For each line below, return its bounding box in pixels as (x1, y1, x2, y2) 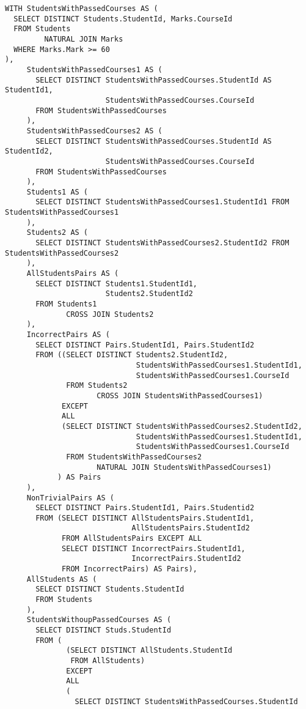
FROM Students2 (66, 381, 128, 390)
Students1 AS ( (26, 187, 89, 196)
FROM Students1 (35, 300, 97, 309)
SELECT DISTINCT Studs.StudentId (35, 626, 172, 635)
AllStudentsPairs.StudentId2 (131, 524, 250, 533)
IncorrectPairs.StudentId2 (131, 554, 241, 563)
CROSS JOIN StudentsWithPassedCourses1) (97, 391, 263, 400)
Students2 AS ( (26, 228, 89, 237)
